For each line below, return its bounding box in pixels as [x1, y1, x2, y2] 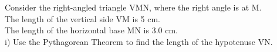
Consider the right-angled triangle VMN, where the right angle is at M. [5, 1, 262, 13]
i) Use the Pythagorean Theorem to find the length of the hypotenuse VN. [5, 35, 273, 47]
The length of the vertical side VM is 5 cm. [5, 12, 160, 25]
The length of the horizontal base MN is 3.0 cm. [5, 24, 178, 36]
